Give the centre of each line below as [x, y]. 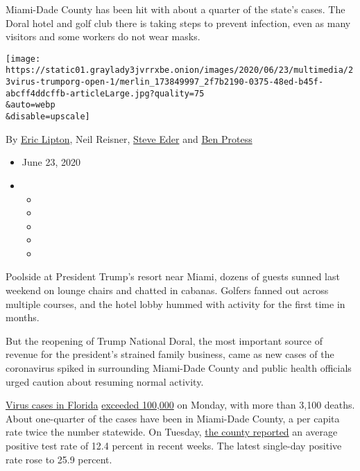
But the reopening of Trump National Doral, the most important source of [164, 340]
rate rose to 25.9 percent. [59, 459]
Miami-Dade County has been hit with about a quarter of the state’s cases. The [175, 9]
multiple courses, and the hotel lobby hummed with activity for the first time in [175, 303]
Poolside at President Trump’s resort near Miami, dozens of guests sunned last [173, 276]
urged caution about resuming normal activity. [105, 381]
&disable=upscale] [48, 117]
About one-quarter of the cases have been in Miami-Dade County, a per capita [173, 418]
